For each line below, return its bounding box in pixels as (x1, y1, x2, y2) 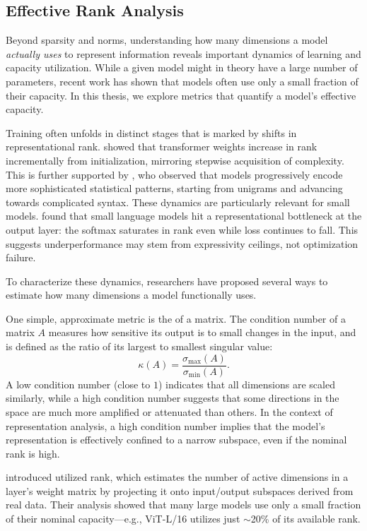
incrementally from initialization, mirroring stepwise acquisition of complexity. (6, 153, 344, 167)
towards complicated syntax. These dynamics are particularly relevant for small (6, 194, 350, 209)
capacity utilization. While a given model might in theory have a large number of (6, 60, 358, 75)
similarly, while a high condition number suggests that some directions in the (6, 390, 339, 405)
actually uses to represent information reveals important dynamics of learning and (6, 46, 361, 61)
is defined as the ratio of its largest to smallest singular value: (6, 339, 273, 354)
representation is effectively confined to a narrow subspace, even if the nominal (6, 432, 347, 447)
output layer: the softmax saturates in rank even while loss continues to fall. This (6, 222, 359, 237)
